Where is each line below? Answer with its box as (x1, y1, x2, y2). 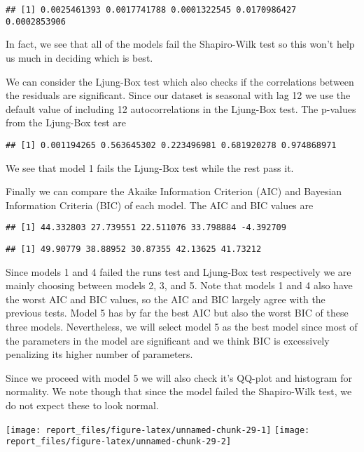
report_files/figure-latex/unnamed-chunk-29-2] (6, 437, 232, 447)
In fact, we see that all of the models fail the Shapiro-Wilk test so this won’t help (6, 36, 355, 51)
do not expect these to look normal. (6, 397, 159, 412)
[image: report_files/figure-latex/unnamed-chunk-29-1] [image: (6, 425, 310, 435)
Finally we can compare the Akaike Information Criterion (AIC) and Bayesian (6, 184, 342, 199)
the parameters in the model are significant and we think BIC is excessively (6, 333, 330, 347)
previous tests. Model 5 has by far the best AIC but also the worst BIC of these (6, 305, 349, 320)
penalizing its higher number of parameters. (6, 347, 193, 361)
